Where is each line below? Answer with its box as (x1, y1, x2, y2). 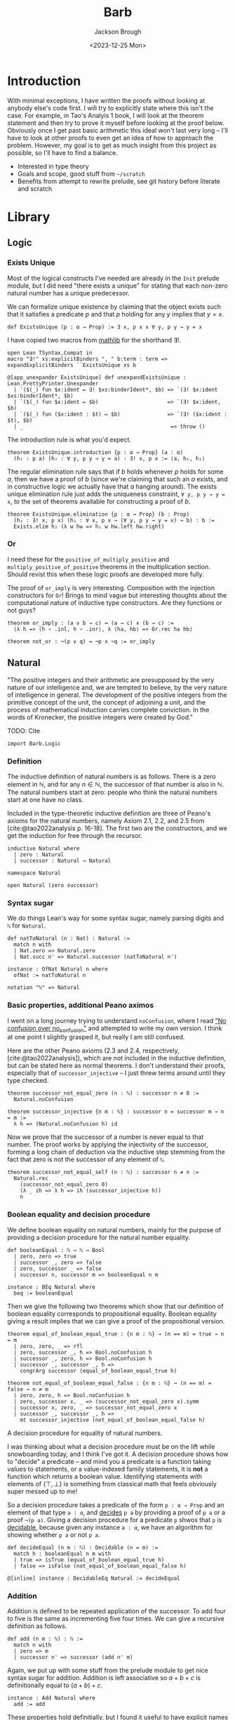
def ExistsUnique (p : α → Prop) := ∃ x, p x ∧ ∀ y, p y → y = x (7, 324, 202, 331)
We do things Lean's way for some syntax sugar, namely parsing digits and (7, 914, 224, 923)
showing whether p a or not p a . (7, 1531, 100, 1539)
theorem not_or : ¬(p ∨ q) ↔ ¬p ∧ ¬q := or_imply (7, 638, 156, 645)
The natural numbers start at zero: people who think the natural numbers (7, 787, 217, 796)
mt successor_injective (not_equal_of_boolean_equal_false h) (20, 1416, 206, 1423)
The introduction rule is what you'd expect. (7, 435, 131, 444)
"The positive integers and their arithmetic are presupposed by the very (7, 675, 215, 684)
